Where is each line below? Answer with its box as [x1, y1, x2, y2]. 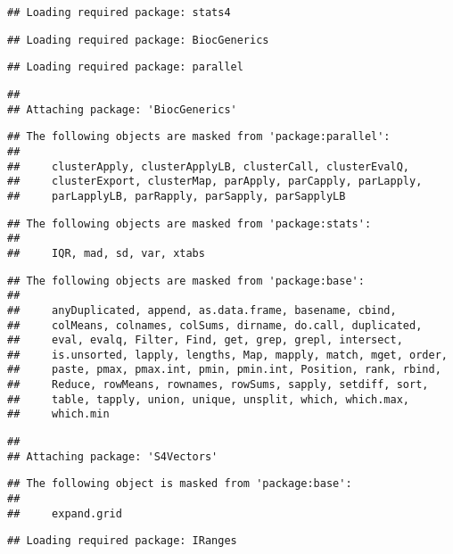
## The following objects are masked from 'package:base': [7, 274, 365, 287]
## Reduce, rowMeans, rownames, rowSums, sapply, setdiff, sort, [7, 378, 429, 392]
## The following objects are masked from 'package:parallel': [7, 130, 391, 144]
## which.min [7, 408, 110, 421]
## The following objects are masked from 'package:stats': [7, 217, 372, 230]
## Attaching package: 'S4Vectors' [7, 450, 218, 463]
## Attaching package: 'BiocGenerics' [7, 103, 237, 116]
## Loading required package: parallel [7, 61, 243, 74]
